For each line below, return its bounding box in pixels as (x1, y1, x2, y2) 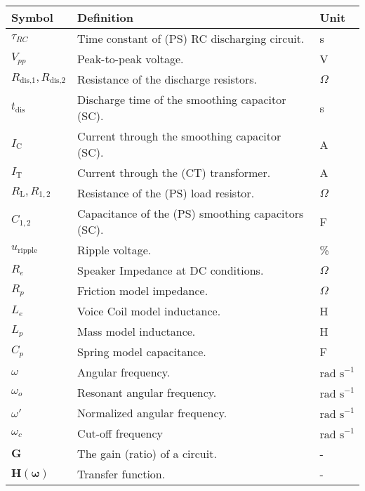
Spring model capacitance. (77, 343, 206, 360)
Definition (77, 9, 133, 25)
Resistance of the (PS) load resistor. (77, 185, 255, 201)
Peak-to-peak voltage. (77, 51, 184, 67)
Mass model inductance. (77, 323, 196, 339)
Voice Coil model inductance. (77, 303, 221, 319)
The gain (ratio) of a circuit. (77, 445, 217, 461)
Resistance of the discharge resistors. (77, 71, 258, 87)
